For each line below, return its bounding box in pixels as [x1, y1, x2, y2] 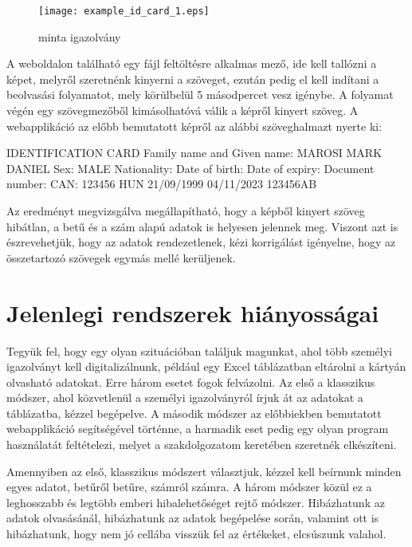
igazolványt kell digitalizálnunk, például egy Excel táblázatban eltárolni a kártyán [6, 358, 406, 375]
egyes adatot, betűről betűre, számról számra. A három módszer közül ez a [6, 478, 372, 495]
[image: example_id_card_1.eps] [38, 6, 210, 17]
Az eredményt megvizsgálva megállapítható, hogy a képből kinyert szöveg [6, 203, 365, 218]
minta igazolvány [38, 28, 121, 45]
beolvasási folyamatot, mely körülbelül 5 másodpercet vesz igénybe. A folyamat [6, 86, 394, 103]
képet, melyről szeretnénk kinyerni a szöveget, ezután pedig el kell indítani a [6, 70, 379, 87]
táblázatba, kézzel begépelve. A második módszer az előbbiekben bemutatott [6, 404, 382, 421]
